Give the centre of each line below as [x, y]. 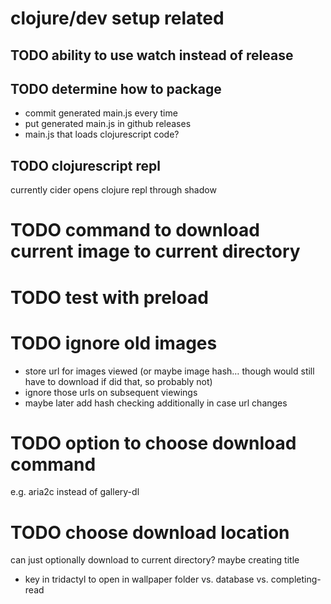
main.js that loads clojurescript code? [102, 134]
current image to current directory [155, 251]
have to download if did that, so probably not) [118, 381]
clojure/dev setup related [117, 18]
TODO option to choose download [153, 443]
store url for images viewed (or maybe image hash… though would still [169, 371]
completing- [296, 579]
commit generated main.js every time [101, 113]
